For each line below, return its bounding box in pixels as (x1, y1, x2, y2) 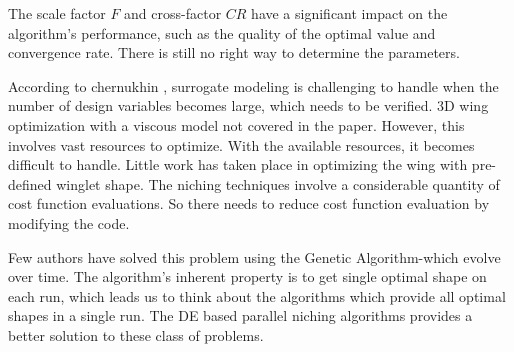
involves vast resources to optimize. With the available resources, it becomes (8, 134, 475, 155)
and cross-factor (124, 3, 222, 23)
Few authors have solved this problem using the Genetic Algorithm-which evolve (8, 246, 501, 267)
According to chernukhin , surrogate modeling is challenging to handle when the (8, 75, 499, 96)
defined (8, 173, 52, 194)
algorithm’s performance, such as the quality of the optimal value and (8, 22, 436, 43)
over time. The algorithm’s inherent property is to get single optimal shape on (8, 266, 487, 287)
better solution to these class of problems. (8, 324, 264, 345)
